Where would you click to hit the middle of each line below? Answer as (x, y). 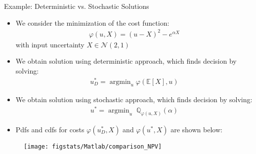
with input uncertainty (50, 44)
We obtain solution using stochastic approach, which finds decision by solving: (134, 99)
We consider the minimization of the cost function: (92, 22)
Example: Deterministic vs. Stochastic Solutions (77, 6)
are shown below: (196, 129)
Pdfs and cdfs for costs (50, 129)
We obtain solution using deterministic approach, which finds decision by (126, 61)
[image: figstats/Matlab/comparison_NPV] (93, 146)
